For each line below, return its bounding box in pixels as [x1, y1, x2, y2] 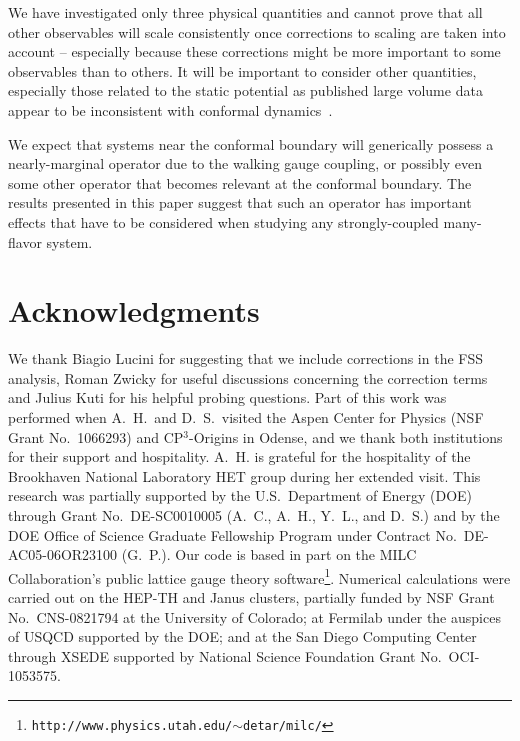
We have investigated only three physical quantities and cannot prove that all [8, 2, 483, 22]
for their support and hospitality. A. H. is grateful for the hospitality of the [8, 446, 471, 467]
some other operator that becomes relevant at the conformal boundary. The [8, 172, 472, 193]
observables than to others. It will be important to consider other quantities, [8, 60, 477, 81]
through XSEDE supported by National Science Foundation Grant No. [8, 645, 442, 666]
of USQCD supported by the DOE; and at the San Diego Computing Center [8, 626, 477, 647]
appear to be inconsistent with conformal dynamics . [8, 99, 333, 120]
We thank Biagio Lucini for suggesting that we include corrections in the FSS [8, 348, 484, 369]
